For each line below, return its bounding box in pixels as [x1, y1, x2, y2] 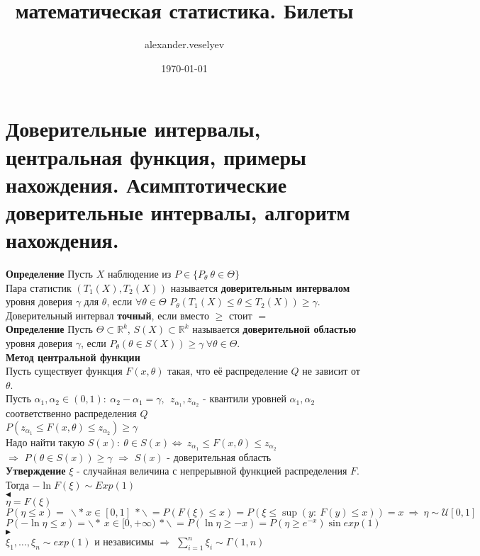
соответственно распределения [6, 406, 137, 421]
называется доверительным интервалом [170, 280, 350, 295]
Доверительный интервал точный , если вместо [6, 307, 209, 322]
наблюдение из [107, 266, 172, 280]
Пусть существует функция [6, 363, 123, 378]
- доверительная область [167, 449, 272, 464]
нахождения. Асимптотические [6, 169, 287, 198]
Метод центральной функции [6, 349, 140, 364]
